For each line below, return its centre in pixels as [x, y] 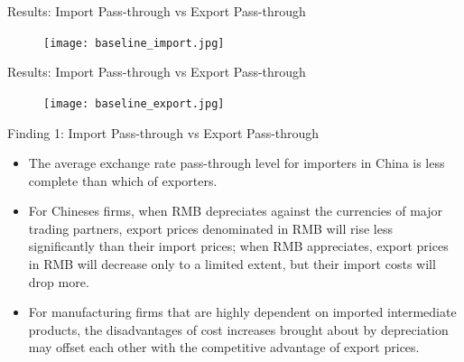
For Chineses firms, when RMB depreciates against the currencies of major [235, 211]
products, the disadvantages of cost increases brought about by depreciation [238, 329]
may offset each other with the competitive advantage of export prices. [224, 347]
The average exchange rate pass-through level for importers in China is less [237, 163]
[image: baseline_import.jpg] [134, 43]
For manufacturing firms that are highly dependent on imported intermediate [242, 312]
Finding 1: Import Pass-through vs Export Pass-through [163, 132]
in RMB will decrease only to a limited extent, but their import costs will [232, 264]
